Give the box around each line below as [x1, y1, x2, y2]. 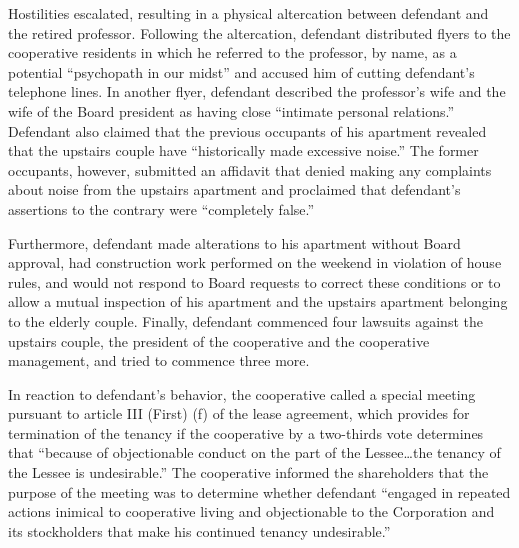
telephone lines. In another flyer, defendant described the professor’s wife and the [8, 81, 506, 102]
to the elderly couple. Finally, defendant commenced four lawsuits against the [8, 310, 483, 331]
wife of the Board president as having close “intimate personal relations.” [8, 100, 454, 121]
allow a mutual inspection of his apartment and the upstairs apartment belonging [8, 291, 508, 312]
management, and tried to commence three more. [8, 350, 310, 371]
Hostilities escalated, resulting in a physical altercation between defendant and [8, 3, 489, 23]
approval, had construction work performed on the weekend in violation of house [8, 252, 502, 273]
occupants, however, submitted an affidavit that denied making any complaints [8, 159, 492, 180]
